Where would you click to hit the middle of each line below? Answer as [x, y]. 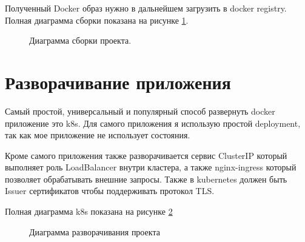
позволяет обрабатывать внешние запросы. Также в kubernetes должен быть [146, 179]
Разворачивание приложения [118, 82]
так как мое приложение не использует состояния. [98, 135]
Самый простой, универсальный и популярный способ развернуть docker [140, 111]
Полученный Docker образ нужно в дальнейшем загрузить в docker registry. [146, 8]
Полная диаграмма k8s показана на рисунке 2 [89, 211]
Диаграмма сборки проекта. [80, 40]
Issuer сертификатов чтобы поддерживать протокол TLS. [110, 191]
